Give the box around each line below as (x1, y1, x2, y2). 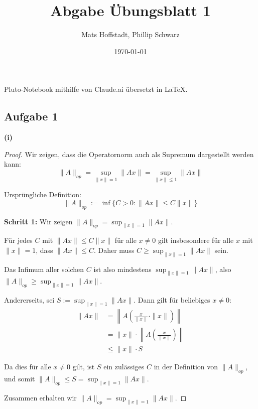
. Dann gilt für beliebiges (134, 295, 210, 305)
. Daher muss (93, 244, 135, 255)
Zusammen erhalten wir (4, 392, 77, 402)
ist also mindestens (93, 263, 152, 274)
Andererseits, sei (4, 295, 55, 305)
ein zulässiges (103, 361, 145, 372)
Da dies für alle (4, 361, 51, 372)
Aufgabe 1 (4, 108, 58, 124)
